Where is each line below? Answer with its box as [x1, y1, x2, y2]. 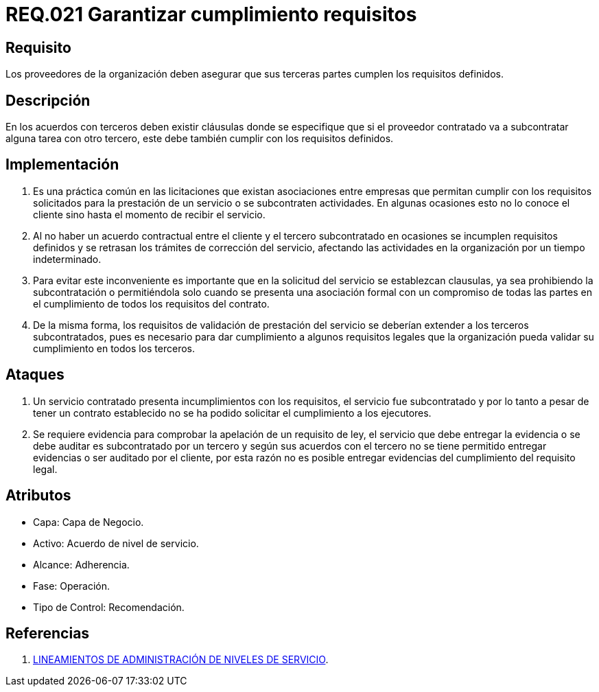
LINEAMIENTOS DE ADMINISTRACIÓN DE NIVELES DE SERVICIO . [33, 654, 329, 666]
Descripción [5, 91, 91, 109]
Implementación [5, 156, 119, 174]
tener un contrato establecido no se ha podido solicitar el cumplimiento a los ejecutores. [33, 406, 432, 419]
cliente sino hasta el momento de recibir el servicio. [33, 208, 266, 220]
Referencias [5, 624, 90, 642]
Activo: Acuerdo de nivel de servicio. [33, 537, 199, 549]
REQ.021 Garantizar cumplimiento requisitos [5, 3, 417, 26]
